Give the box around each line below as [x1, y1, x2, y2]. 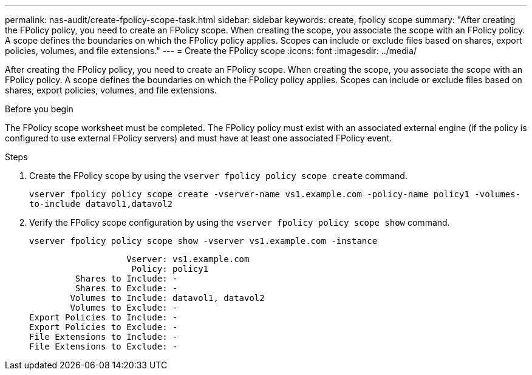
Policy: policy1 [131, 264, 209, 274]
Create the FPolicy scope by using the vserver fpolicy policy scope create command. [29, 171, 408, 181]
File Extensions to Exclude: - [29, 342, 178, 351]
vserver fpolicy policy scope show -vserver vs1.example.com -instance [29, 236, 378, 246]
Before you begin [5, 104, 73, 114]
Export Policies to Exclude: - [29, 322, 178, 332]
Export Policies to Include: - [29, 312, 178, 322]
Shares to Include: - [75, 274, 178, 283]
